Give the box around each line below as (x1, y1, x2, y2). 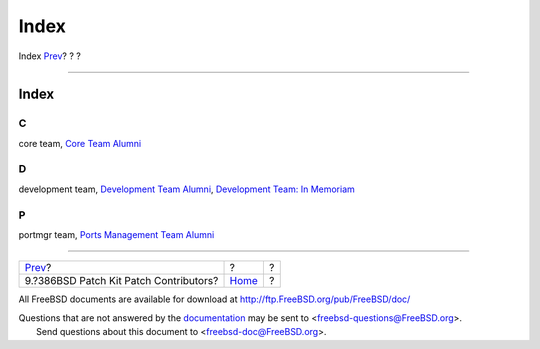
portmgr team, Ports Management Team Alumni (18, 228, 215, 240)
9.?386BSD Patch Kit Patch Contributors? (24, 274, 219, 288)
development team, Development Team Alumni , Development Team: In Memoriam (18, 183, 355, 195)
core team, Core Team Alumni (18, 137, 142, 149)
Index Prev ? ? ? (18, 50, 82, 62)
